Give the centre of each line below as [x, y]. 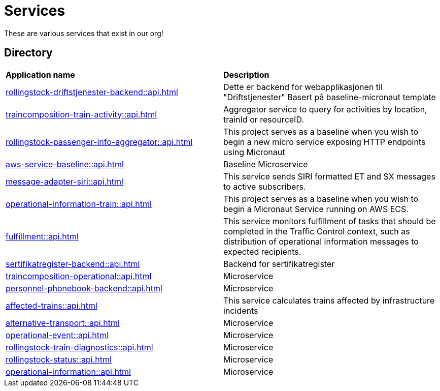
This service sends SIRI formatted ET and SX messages [329, 176]
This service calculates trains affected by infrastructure [329, 300]
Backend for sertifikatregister [279, 264]
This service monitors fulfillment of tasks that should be [330, 221]
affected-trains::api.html [52, 305]
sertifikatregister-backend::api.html [73, 264]
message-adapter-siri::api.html [64, 181]
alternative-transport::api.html [63, 323]
